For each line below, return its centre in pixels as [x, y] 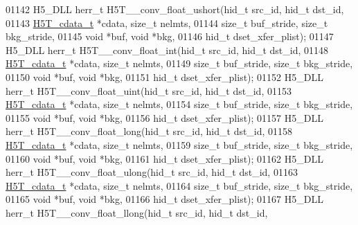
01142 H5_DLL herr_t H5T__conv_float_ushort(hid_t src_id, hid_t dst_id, [175, 9]
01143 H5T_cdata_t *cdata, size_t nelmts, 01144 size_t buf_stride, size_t [167, 22]
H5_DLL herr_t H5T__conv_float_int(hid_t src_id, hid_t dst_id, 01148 [167, 49]
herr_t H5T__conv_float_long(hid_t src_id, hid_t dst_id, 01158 [149, 131]
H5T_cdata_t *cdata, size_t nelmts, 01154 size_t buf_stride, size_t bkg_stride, [179, 104]
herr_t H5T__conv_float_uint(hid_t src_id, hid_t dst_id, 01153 [149, 90]
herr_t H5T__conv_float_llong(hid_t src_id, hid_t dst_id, [137, 212]
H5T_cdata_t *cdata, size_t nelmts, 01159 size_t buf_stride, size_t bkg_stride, [179, 144]
